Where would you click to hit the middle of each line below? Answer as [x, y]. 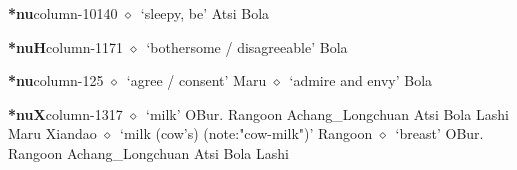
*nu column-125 [56, 80]
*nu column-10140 [63, 13]
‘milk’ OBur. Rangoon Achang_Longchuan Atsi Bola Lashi [327, 113]
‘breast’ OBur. [439, 133]
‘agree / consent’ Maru [196, 80]
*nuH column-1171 [66, 46]
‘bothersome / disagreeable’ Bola [247, 46]
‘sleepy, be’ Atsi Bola [205, 13]
